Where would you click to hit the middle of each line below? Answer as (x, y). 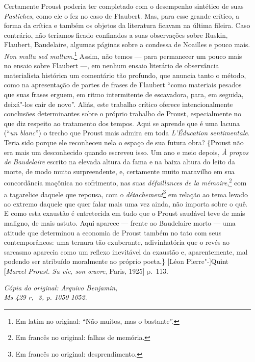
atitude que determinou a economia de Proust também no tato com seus (113, 232)
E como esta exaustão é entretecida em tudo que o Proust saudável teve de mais (125, 213)
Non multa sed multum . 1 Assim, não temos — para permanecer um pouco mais (123, 55)
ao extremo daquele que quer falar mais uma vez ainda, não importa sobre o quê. (126, 203)
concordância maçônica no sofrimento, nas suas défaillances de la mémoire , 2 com (125, 182)
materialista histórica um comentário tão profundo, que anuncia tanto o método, (125, 75)
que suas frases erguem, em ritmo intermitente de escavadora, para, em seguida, (124, 94)
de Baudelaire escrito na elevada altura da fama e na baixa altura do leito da (120, 162)
